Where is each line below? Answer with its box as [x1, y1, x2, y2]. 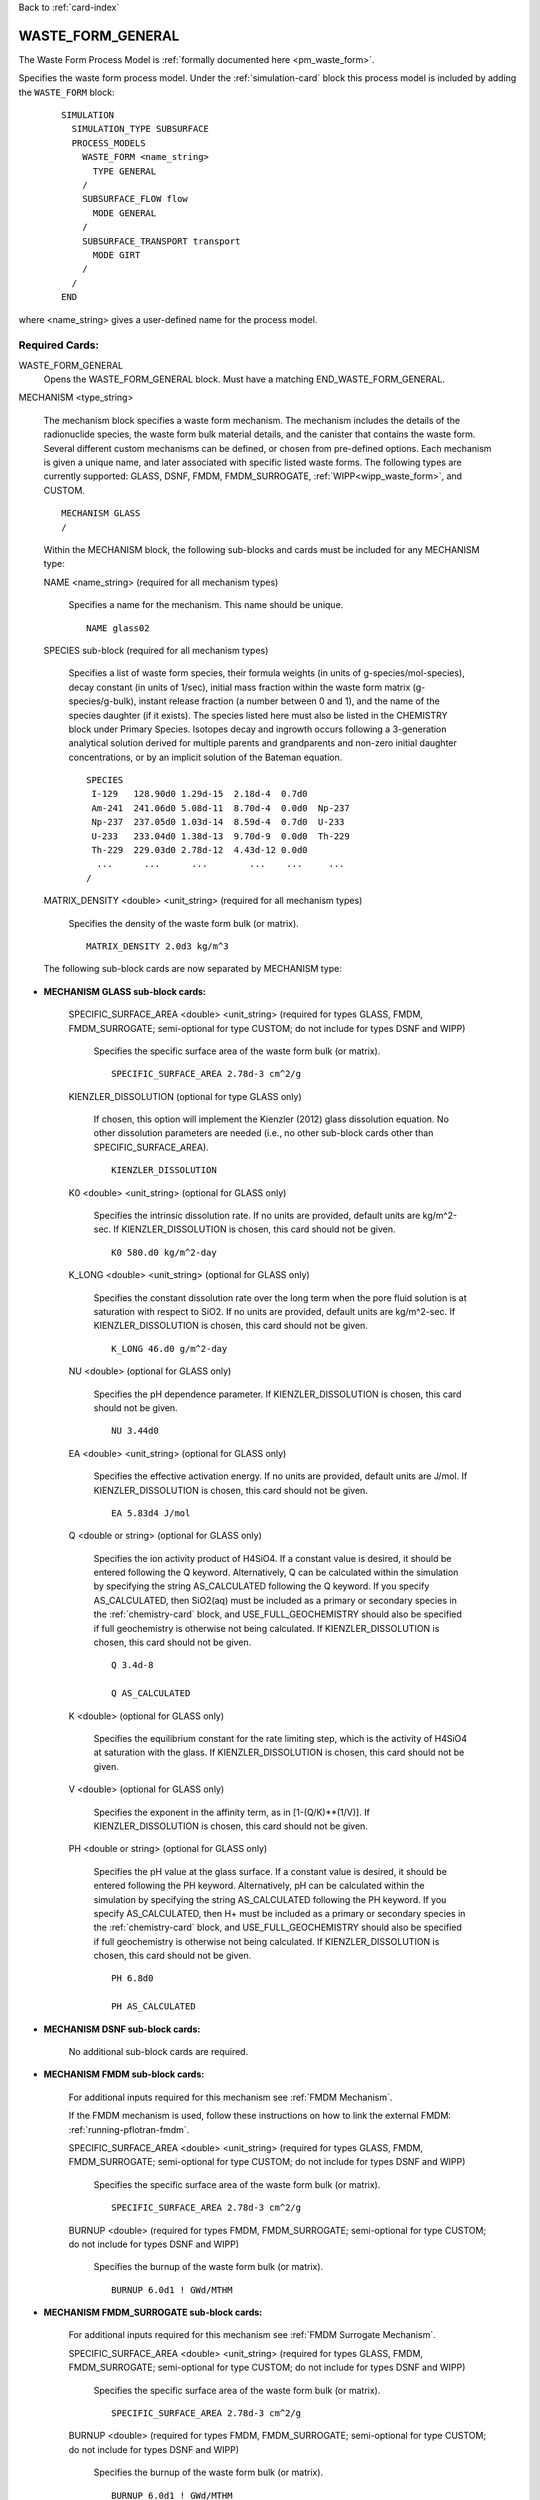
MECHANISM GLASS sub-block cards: [43, 985, 207, 997]
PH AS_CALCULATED [111, 2001, 196, 2012]
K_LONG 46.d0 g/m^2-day [111, 1343, 228, 1354]
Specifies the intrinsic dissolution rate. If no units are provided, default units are [93, 1210, 421, 1222]
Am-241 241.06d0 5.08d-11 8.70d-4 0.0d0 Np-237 [91, 802, 350, 814]
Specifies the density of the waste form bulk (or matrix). [68, 917, 299, 929]
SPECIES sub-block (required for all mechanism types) [43, 644, 269, 656]
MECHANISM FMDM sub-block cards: [43, 2068, 205, 2080]
